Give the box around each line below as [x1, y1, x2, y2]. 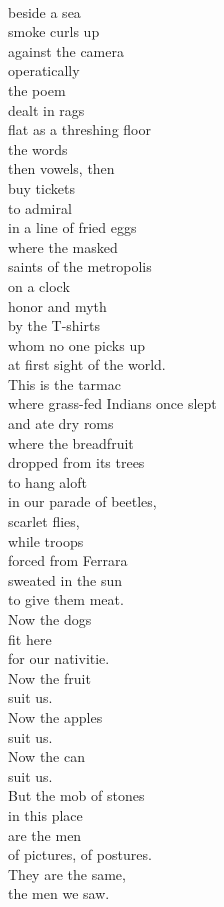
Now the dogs [8, 609, 92, 629]
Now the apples [8, 706, 103, 727]
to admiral [8, 197, 72, 218]
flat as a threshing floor [8, 119, 151, 140]
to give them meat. [8, 589, 124, 610]
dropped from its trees [8, 452, 145, 473]
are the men [8, 824, 82, 845]
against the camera [8, 40, 124, 61]
